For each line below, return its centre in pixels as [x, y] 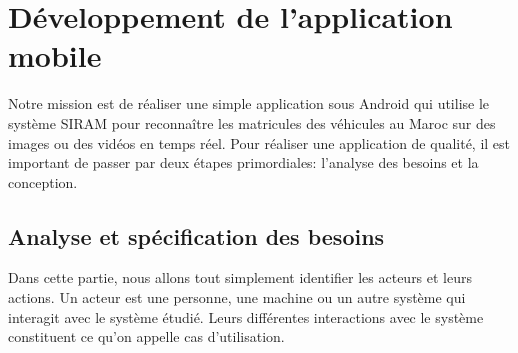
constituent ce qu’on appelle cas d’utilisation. [146, 336]
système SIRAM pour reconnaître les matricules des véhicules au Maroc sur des [252, 122]
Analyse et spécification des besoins [196, 235]
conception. [43, 181]
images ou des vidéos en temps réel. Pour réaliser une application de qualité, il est [259, 142]
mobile [55, 55]
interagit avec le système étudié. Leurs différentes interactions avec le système [246, 316]
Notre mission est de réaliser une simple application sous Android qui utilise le [249, 103]
